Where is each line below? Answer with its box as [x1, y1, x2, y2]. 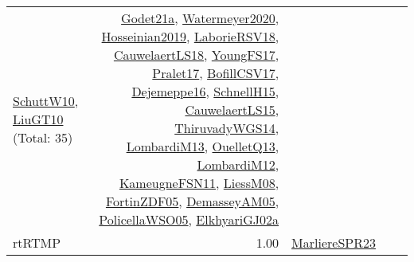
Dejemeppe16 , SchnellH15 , [131, 82, 279, 100]
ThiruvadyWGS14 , [174, 119, 279, 137]
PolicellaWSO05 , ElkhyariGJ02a [99, 210, 279, 229]
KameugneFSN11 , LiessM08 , [119, 174, 279, 192]
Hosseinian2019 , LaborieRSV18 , [101, 27, 279, 45]
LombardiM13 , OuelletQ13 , [126, 137, 279, 155]
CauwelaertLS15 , [185, 100, 279, 119]
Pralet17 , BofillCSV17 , [152, 64, 279, 82]
